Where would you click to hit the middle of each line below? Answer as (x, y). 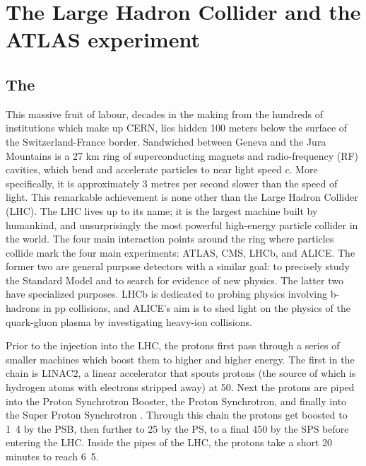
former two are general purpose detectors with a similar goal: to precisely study (178, 266)
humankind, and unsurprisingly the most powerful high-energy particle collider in (182, 225)
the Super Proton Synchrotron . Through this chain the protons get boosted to (177, 415)
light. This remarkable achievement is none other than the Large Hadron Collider (182, 197)
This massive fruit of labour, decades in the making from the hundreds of (164, 113)
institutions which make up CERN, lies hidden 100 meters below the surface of (177, 128)
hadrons (23, 308)
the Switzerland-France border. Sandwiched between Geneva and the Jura (166, 141)
